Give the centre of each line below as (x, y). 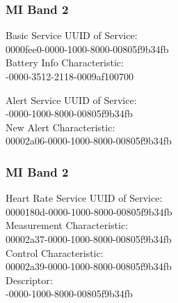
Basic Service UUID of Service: (72, 35)
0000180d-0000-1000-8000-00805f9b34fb (89, 211)
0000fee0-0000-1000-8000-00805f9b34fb (87, 49)
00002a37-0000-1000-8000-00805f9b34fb (89, 238)
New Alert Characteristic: (60, 127)
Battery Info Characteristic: (65, 62)
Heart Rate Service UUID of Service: (84, 198)
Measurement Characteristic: (67, 225)
